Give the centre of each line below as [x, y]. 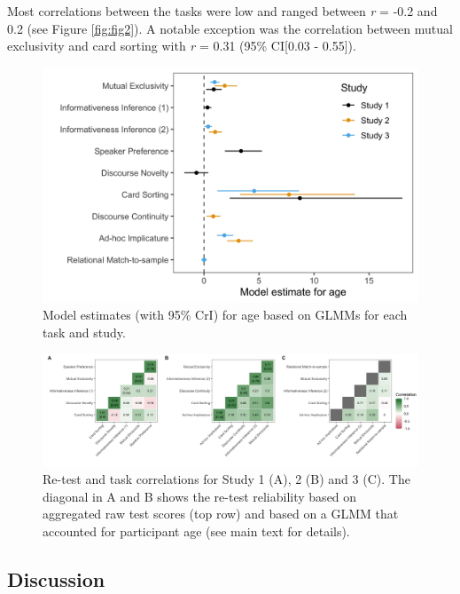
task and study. [84, 332]
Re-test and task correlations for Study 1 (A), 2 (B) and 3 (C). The [226, 479]
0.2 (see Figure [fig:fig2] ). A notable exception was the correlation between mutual [230, 28]
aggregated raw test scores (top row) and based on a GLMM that [221, 514]
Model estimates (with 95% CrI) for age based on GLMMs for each [225, 315]
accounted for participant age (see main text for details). [196, 531]
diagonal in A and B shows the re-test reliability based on [200, 496]
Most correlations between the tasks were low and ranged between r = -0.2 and [222, 11]
